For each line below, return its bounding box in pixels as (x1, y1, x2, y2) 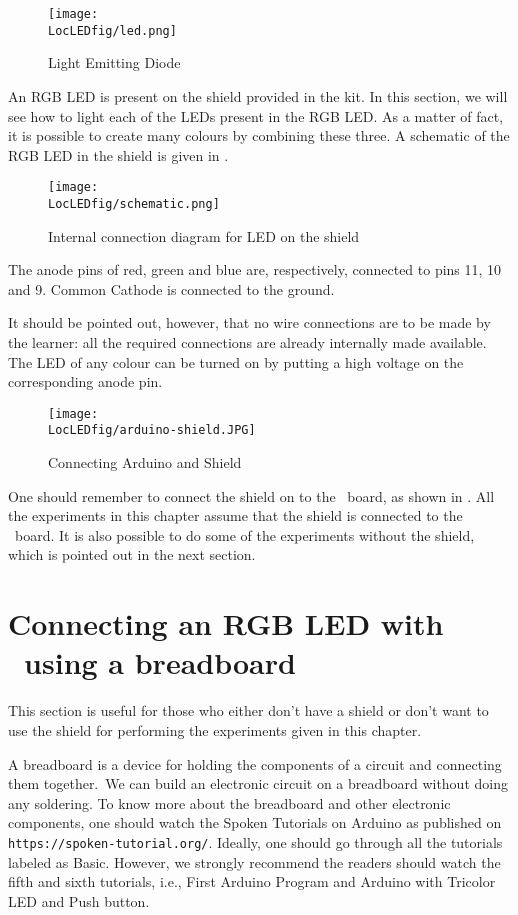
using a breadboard (24, 642, 296, 683)
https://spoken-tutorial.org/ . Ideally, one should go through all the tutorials (8, 831, 503, 852)
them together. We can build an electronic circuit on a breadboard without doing (8, 773, 508, 794)
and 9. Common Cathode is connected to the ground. (8, 278, 335, 299)
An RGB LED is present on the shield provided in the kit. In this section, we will (8, 85, 508, 106)
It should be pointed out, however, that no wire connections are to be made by (8, 312, 491, 333)
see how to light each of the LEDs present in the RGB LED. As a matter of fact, (8, 105, 504, 126)
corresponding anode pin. (8, 371, 163, 392)
